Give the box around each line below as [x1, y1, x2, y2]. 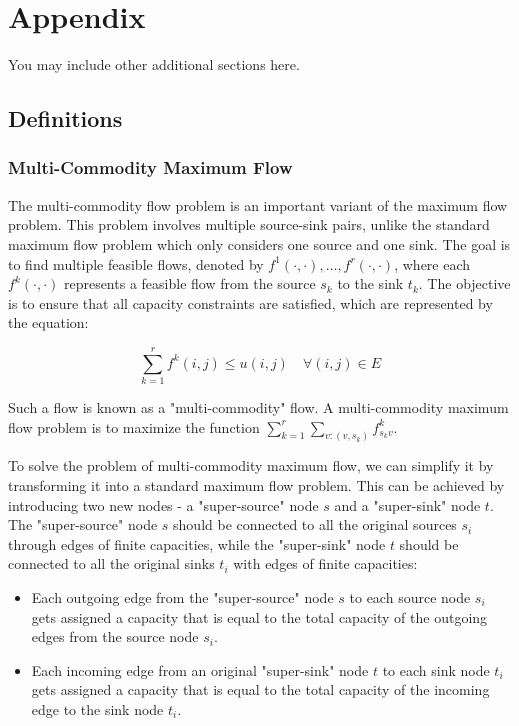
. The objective [418, 273, 511, 294]
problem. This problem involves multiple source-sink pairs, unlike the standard [8, 214, 490, 235]
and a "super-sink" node [334, 494, 481, 515]
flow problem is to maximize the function [8, 416, 260, 437]
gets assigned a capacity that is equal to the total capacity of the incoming [31, 679, 490, 700]
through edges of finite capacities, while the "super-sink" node [8, 533, 386, 554]
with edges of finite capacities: [233, 553, 418, 574]
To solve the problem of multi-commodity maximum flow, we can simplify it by [8, 455, 494, 476]
